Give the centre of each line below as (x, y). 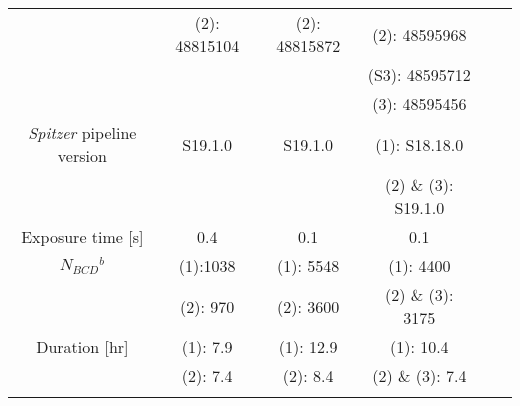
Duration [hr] (82, 346)
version (82, 155)
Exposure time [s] (82, 236)
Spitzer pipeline (82, 132)
